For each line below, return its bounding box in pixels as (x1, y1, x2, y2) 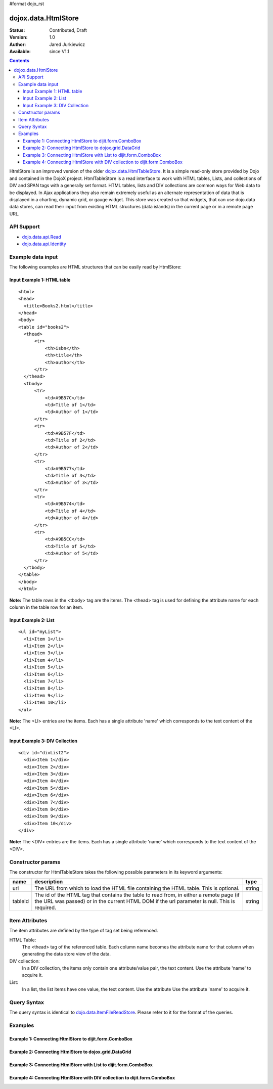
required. (34, 904, 57, 911)
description (34, 878, 63, 885)
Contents (9, 58, 30, 64)
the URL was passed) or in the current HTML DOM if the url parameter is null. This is (34, 898, 235, 905)
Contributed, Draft (49, 27, 87, 33)
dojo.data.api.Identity (22, 241, 67, 247)
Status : (9, 27, 25, 33)
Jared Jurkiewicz (49, 41, 85, 48)
